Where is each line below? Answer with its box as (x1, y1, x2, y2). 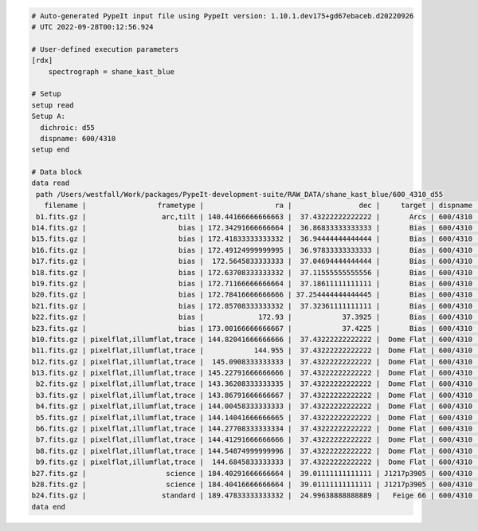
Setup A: (31, 112, 66, 121)
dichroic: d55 (40, 123, 96, 132)
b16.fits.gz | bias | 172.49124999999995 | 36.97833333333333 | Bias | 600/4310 (31, 246, 473, 254)
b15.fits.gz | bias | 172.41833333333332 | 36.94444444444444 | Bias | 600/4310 (31, 234, 473, 243)
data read (31, 179, 70, 187)
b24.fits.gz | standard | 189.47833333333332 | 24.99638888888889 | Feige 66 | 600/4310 (31, 491, 473, 500)
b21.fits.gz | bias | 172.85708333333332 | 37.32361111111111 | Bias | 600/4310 (31, 301, 473, 310)
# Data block (31, 167, 83, 177)
